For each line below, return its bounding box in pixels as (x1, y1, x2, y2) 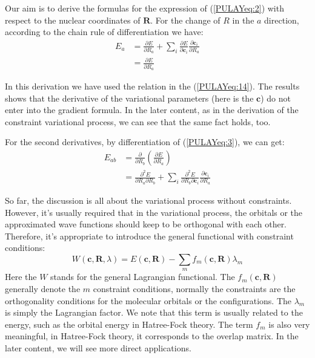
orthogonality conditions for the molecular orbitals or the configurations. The (5, 294, 292, 307)
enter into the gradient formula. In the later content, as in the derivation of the (5, 103, 299, 116)
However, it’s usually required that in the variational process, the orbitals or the (5, 206, 303, 218)
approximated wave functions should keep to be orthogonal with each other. (5, 218, 287, 230)
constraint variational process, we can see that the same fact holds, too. (5, 115, 271, 128)
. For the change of (150, 13, 220, 26)
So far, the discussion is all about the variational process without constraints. (5, 194, 292, 207)
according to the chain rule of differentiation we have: (5, 25, 204, 38)
